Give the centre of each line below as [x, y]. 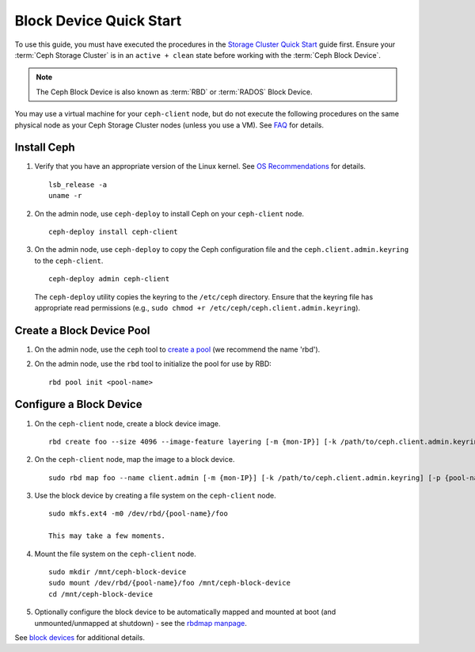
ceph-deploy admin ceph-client [109, 279]
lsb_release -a [78, 185]
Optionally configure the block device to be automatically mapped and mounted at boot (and [185, 612]
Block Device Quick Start [98, 21]
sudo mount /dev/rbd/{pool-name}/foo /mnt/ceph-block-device [169, 583]
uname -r [65, 196]
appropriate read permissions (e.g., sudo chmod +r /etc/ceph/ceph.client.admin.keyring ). [197, 307]
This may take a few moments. [107, 536]
